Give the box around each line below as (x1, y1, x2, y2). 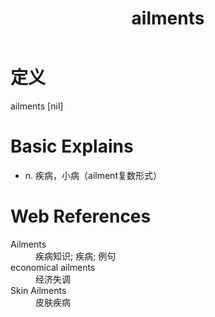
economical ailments (10, 261, 96, 273)
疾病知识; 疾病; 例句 (35, 250, 117, 262)
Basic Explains (10, 135, 134, 158)
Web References (10, 205, 152, 228)
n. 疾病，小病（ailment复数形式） (24, 169, 162, 181)
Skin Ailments (10, 284, 67, 296)
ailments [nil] (10, 100, 64, 112)
